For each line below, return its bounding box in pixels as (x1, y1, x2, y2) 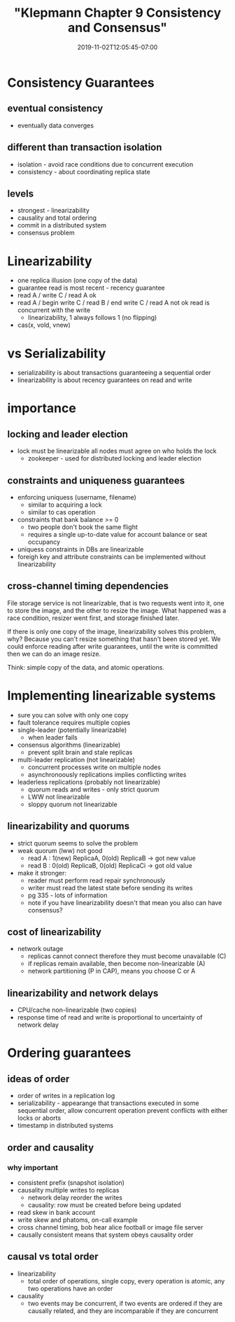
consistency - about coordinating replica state (17, 167, 150, 176)
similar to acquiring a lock (27, 500, 103, 509)
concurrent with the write (17, 306, 91, 314)
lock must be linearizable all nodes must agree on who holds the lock (17, 446, 217, 456)
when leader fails (27, 733, 78, 741)
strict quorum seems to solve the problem (17, 838, 138, 848)
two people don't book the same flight (27, 523, 138, 531)
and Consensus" (67, 20, 168, 36)
